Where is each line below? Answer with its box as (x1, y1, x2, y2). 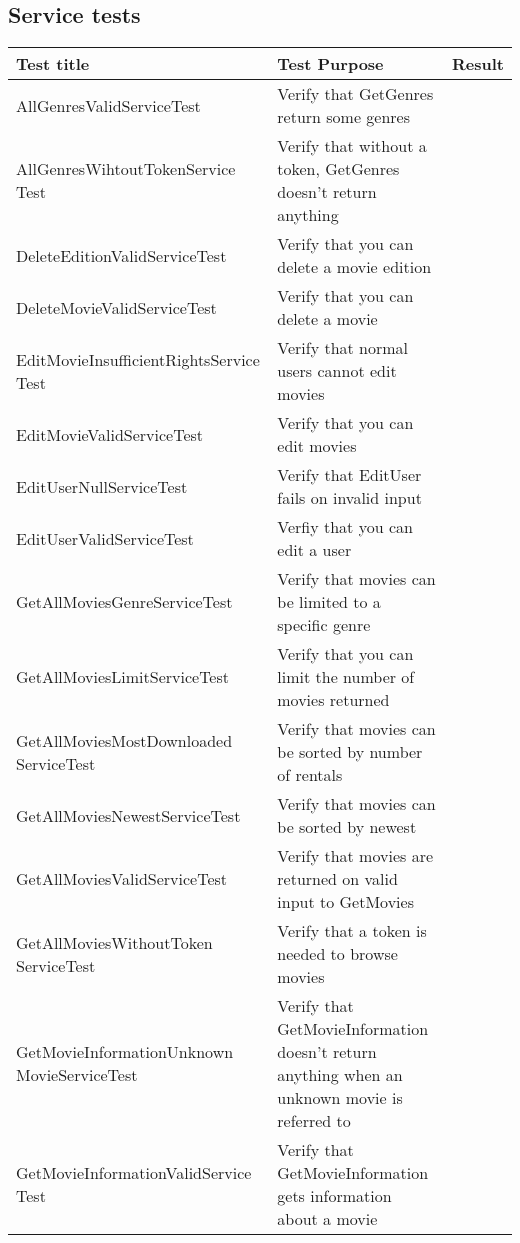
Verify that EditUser (277, 463, 422, 487)
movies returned (277, 688, 390, 712)
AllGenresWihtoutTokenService (16, 157, 236, 181)
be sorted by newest (277, 815, 417, 839)
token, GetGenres (277, 157, 400, 181)
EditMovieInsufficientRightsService (16, 347, 260, 371)
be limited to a (277, 590, 381, 614)
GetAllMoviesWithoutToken (16, 930, 213, 954)
